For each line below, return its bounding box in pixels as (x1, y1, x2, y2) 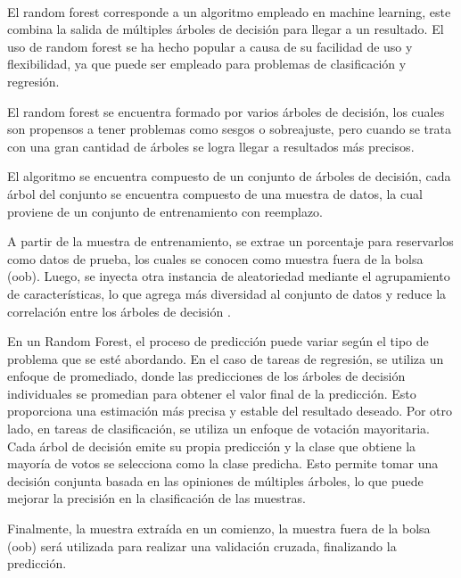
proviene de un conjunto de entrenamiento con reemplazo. (7, 202, 324, 220)
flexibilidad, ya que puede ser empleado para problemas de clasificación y (7, 54, 407, 73)
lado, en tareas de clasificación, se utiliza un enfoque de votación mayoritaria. (7, 419, 431, 438)
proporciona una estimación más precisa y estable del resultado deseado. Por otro (7, 401, 453, 420)
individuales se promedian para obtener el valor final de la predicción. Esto (7, 384, 416, 402)
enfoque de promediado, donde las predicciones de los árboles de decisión (7, 367, 406, 385)
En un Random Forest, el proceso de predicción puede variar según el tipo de (7, 332, 429, 351)
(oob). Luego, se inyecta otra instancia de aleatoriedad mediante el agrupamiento (7, 267, 450, 285)
